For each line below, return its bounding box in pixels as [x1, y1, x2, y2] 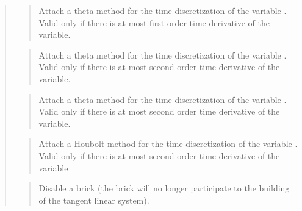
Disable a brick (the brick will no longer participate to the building [38, 182, 290, 195]
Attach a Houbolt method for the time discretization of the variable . [38, 137, 298, 150]
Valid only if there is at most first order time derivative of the [38, 16, 270, 29]
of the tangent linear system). [38, 193, 149, 206]
